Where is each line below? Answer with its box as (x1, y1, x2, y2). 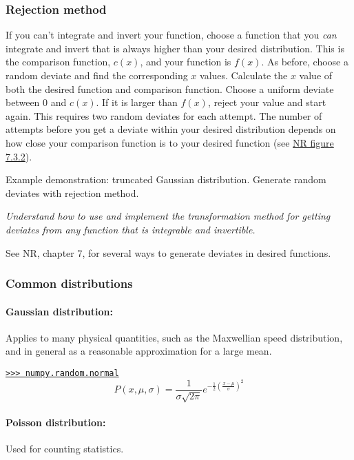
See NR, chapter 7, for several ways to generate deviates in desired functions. (6, 245, 331, 260)
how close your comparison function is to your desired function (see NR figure (6, 135, 334, 149)
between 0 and (6, 95, 67, 109)
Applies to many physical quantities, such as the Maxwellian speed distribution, (6, 330, 343, 344)
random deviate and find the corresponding (6, 68, 188, 82)
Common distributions (6, 275, 133, 292)
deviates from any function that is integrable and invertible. (6, 222, 256, 236)
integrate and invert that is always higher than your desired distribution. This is (6, 41, 344, 55)
